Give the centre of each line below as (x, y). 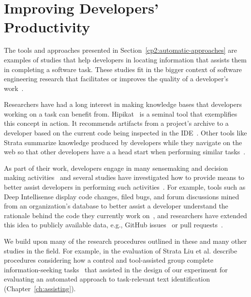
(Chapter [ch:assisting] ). (40, 288)
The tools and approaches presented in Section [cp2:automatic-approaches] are (120, 50)
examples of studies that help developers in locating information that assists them (125, 59)
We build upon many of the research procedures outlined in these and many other (125, 241)
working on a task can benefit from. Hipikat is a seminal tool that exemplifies (121, 113)
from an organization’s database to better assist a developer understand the (116, 206)
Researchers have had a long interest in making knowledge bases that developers (123, 104)
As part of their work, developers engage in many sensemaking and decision (116, 168)
